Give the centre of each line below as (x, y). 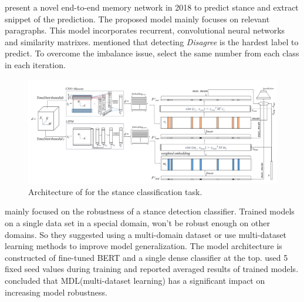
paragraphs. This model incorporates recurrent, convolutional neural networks (145, 30)
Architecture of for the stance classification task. (115, 191)
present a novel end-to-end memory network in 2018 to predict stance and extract (152, 7)
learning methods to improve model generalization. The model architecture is (143, 246)
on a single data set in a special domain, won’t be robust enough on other (137, 222)
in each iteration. (35, 64)
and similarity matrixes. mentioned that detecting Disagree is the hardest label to (152, 41)
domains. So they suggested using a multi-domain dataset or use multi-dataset (146, 234)
